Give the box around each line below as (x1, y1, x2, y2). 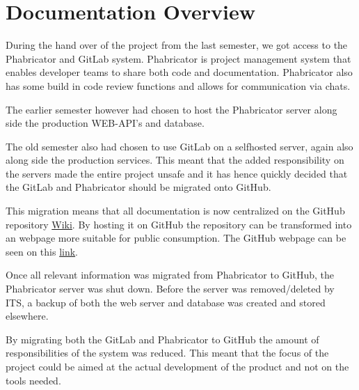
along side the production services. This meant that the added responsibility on (6, 153, 344, 167)
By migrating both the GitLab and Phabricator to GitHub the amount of (6, 331, 319, 346)
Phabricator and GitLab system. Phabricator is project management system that (6, 51, 351, 65)
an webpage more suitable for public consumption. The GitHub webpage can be (6, 231, 346, 245)
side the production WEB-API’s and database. (6, 116, 205, 130)
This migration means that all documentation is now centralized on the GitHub (6, 203, 345, 218)
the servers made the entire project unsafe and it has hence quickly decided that (6, 166, 348, 180)
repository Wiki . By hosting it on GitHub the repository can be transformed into (6, 217, 352, 231)
